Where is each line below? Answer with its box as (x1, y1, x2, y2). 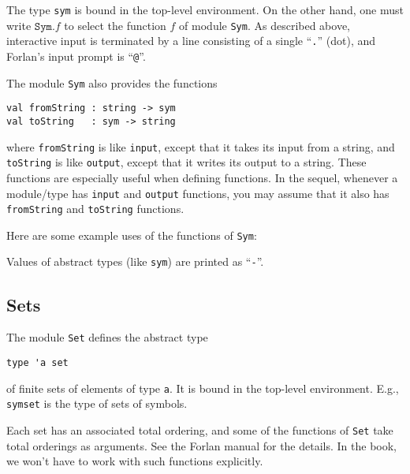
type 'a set (6, 356, 69, 368)
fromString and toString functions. (6, 200, 184, 217)
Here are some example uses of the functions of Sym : (6, 226, 257, 243)
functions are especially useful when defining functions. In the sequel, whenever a (6, 169, 398, 185)
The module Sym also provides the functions (6, 74, 218, 91)
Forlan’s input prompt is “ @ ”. (6, 47, 146, 64)
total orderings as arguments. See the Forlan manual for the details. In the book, (6, 437, 397, 453)
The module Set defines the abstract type (6, 329, 208, 345)
